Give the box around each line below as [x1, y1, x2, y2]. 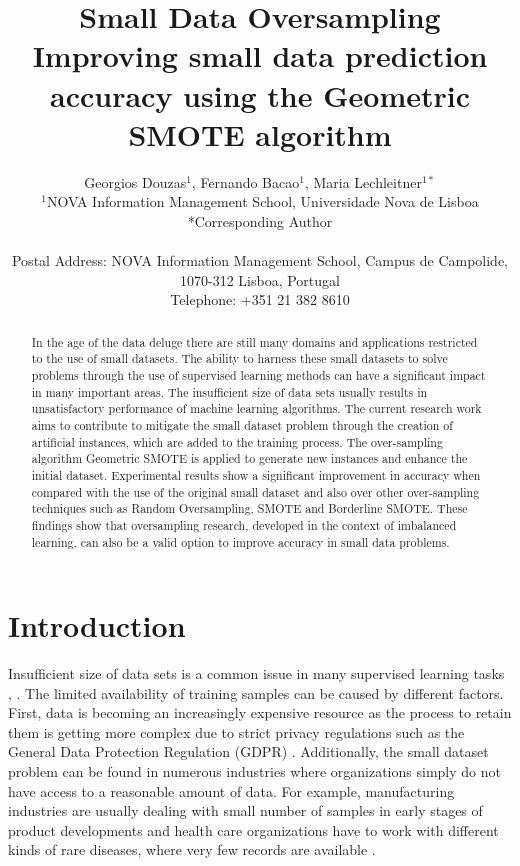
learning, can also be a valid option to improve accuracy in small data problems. [31, 533, 450, 550]
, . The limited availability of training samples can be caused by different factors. [8, 682, 504, 703]
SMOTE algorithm [128, 113, 392, 154]
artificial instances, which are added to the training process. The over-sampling [31, 433, 443, 450]
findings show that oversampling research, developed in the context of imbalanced [31, 516, 457, 533]
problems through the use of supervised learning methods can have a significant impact [31, 366, 486, 383]
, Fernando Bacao [191, 171, 300, 192]
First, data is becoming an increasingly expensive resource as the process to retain [8, 702, 512, 723]
